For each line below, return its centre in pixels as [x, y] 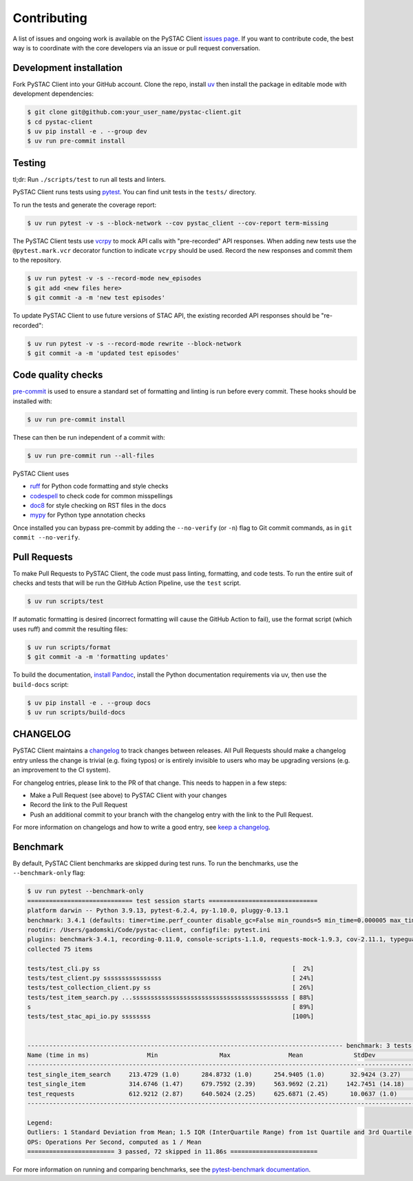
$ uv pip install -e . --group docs [89, 702]
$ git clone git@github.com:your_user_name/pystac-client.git [134, 112]
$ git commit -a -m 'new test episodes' [96, 298]
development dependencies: [53, 94]
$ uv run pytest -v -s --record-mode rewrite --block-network [134, 343]
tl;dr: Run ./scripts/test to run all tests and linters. [89, 179]
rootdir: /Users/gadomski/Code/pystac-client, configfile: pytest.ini [149, 930]
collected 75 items [60, 949]
